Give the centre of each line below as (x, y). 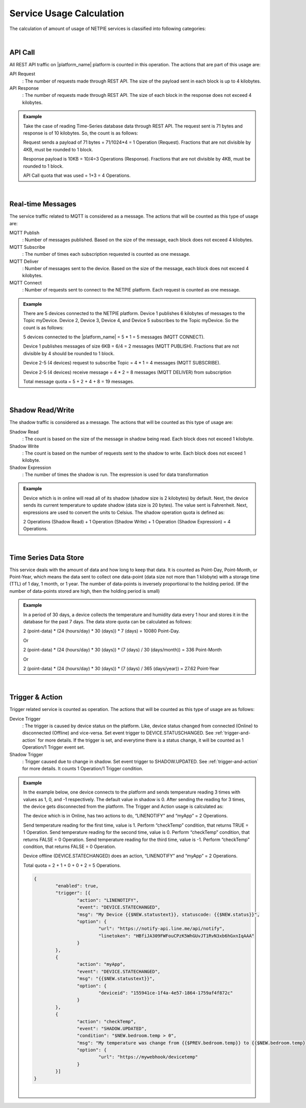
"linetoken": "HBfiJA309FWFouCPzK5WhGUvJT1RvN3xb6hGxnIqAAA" (176, 936)
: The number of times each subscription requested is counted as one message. (106, 254)
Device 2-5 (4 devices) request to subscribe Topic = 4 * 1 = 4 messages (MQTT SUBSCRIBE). (122, 363)
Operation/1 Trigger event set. (54, 747)
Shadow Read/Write (42, 410)
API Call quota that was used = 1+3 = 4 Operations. (77, 175)
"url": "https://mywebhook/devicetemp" (148, 1057)
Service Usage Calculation (67, 13)
